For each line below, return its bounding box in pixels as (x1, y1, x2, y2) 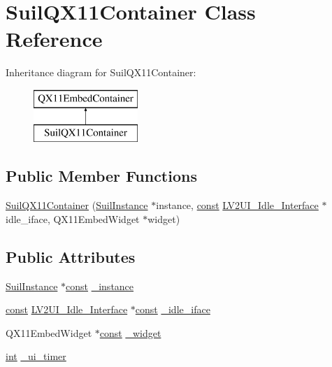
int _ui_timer (6, 349, 66, 364)
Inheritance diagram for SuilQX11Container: (6, 65, 196, 80)
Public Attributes (6, 245, 136, 267)
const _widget (99, 325, 161, 340)
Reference (6, 24, 103, 53)
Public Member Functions (6, 165, 197, 187)
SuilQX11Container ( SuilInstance (6, 198, 148, 213)
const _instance (66, 278, 134, 293)
